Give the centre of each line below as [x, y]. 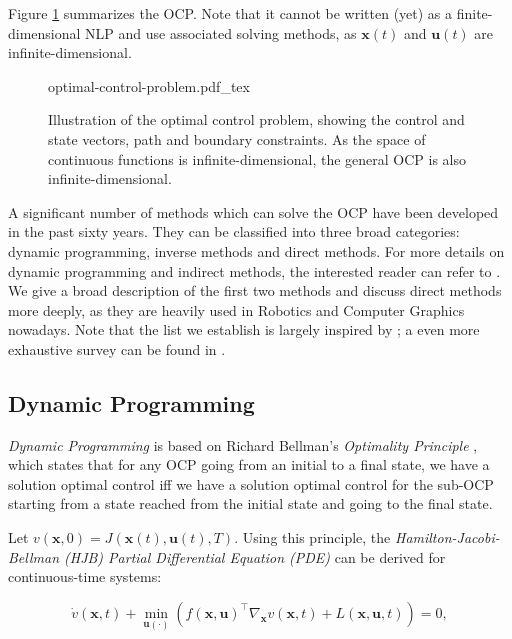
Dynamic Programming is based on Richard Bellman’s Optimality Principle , [243, 444]
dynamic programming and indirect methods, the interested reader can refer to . [254, 270]
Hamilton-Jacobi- [447, 537]
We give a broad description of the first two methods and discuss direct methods [255, 290]
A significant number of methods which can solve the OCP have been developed [253, 211]
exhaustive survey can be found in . [117, 348]
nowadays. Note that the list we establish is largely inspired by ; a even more [244, 329]
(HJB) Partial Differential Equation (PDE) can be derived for [255, 556]
